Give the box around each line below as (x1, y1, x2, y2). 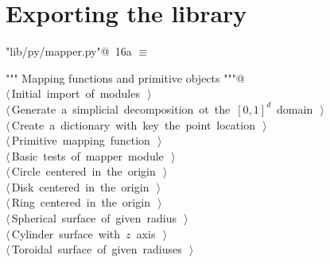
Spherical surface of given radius (11, 210, 177, 226)
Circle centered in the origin (11, 163, 156, 180)
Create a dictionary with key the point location (11, 116, 255, 133)
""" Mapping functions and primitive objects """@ (6, 69, 245, 86)
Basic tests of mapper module (11, 147, 164, 164)
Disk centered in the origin (11, 178, 149, 195)
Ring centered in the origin (11, 194, 150, 211)
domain (277, 100, 313, 117)
